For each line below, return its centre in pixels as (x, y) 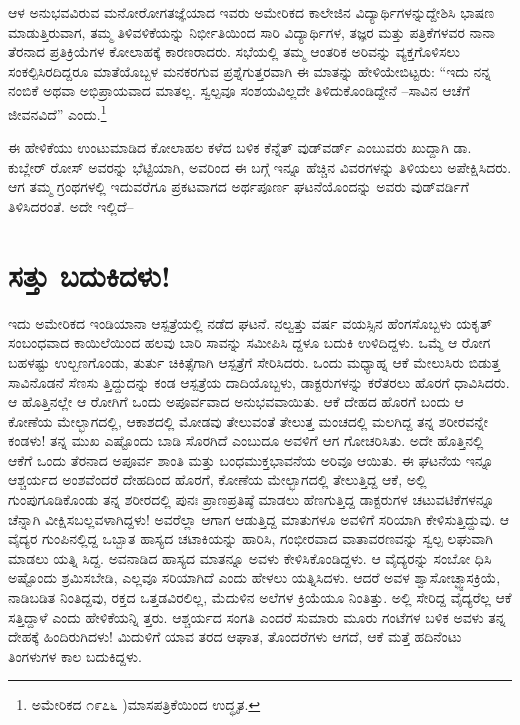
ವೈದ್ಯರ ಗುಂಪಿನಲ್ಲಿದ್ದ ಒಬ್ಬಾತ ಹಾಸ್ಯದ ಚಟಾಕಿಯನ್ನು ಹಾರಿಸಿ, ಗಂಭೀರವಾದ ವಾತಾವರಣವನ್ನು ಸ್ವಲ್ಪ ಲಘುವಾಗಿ (250, 538)
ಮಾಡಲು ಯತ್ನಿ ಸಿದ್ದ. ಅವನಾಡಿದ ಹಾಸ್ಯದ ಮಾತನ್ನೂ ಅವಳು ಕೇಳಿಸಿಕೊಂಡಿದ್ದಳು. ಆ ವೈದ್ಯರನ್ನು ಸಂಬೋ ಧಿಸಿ (250, 557)
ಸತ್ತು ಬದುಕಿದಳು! (89, 274)
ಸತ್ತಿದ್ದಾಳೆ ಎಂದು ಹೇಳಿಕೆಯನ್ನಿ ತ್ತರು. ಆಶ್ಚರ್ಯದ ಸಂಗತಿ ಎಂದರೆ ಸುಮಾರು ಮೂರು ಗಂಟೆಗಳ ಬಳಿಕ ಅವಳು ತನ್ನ (257, 616)
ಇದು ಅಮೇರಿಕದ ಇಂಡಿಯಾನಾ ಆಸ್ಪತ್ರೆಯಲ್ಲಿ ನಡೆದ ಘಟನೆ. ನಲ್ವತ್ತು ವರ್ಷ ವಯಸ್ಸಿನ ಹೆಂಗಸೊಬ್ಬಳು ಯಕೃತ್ (250, 322)
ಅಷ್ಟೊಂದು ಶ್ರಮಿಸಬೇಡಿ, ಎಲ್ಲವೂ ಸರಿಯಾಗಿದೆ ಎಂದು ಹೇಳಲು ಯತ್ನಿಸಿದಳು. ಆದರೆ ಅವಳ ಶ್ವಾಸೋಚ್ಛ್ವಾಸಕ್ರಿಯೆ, (254, 577)
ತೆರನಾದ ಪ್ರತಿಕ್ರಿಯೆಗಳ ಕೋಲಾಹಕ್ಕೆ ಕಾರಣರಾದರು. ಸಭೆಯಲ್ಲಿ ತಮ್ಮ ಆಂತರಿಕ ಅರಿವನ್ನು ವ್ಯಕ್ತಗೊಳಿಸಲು (234, 51)
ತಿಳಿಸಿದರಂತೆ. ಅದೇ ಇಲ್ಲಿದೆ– (71, 206)
